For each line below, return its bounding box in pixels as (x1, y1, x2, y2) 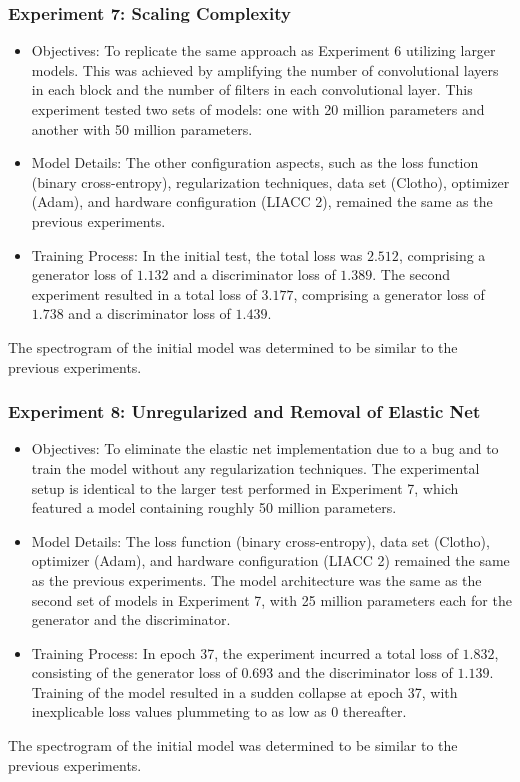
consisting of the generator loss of (31, 662, 237, 683)
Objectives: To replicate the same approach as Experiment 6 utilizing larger (31, 40, 496, 61)
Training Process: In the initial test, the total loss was (31, 244, 363, 265)
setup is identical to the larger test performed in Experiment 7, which (31, 477, 459, 498)
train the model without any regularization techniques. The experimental (31, 457, 480, 478)
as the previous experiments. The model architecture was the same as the (31, 569, 482, 590)
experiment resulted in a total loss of (31, 283, 257, 304)
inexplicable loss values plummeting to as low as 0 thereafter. (31, 701, 407, 722)
